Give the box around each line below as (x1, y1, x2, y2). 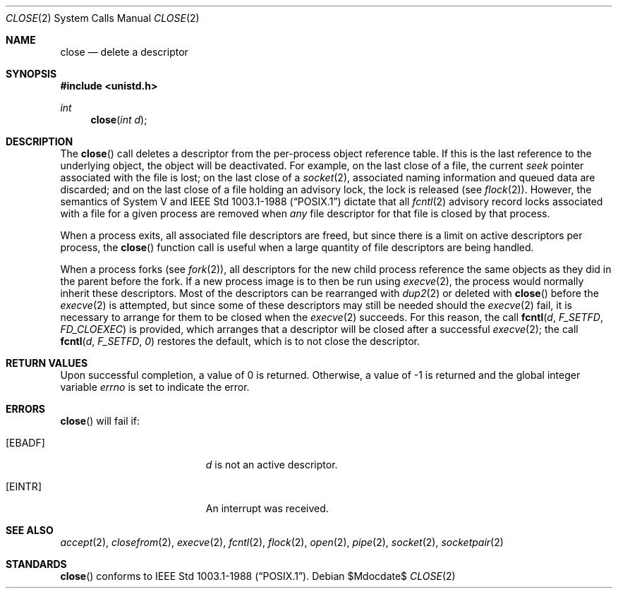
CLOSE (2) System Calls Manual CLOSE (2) (6, 12, 200, 24)
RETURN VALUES (6, 357, 88, 369)
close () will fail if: (60, 415, 140, 427)
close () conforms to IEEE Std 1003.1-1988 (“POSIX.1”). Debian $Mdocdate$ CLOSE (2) (60, 570, 456, 582)
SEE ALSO (6, 524, 54, 536)
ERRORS (6, 403, 46, 415)
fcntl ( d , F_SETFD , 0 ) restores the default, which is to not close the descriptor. (60, 335, 420, 347)
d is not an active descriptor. (205, 459, 338, 471)
